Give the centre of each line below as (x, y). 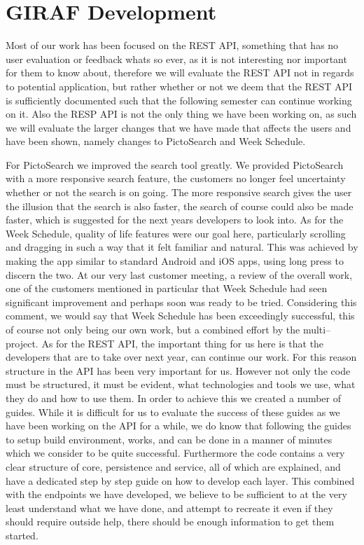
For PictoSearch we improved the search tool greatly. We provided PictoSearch (175, 164)
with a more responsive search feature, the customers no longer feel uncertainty (176, 178)
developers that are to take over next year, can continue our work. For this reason (181, 357)
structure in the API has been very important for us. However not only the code (178, 370)
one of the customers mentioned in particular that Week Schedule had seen (167, 288)
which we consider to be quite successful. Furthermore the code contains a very (175, 453)
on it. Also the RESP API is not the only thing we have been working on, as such (181, 114)
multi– (317, 329)
